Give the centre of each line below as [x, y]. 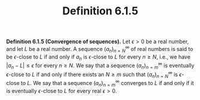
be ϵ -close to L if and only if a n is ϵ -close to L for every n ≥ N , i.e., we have [99, 57]
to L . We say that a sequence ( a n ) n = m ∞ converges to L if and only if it [107, 83]
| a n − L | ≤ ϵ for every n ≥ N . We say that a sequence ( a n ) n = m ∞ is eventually [100, 66]
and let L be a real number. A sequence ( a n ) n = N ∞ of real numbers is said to [100, 49]
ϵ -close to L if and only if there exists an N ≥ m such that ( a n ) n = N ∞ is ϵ [94, 74]
